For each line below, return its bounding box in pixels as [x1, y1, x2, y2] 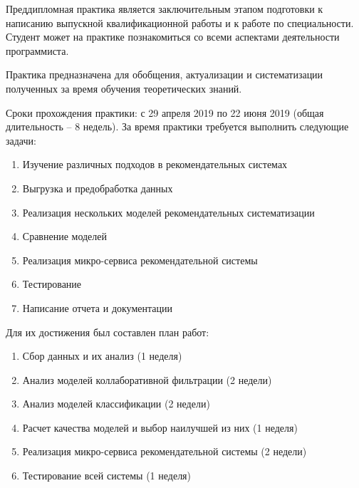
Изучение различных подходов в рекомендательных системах [22, 157, 288, 172]
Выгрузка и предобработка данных [22, 180, 173, 195]
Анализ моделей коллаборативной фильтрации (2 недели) [22, 372, 272, 387]
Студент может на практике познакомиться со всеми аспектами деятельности [6, 29, 340, 44]
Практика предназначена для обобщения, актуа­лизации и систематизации [6, 67, 323, 82]
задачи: [6, 133, 36, 147]
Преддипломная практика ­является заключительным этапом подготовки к [6, 1, 323, 16]
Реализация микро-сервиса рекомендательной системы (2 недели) [22, 444, 307, 459]
